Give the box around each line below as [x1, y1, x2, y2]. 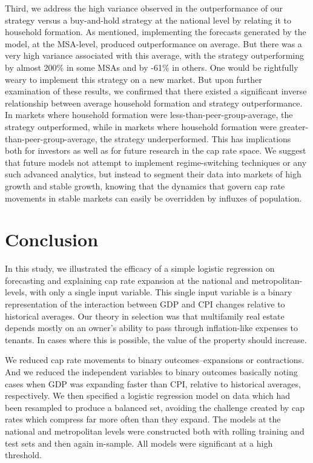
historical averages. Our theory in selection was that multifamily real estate [5, 309, 285, 322]
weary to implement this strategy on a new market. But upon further [5, 73, 262, 85]
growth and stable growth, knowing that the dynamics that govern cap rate [5, 179, 285, 192]
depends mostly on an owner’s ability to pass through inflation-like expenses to [5, 321, 298, 334]
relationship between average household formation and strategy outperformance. [5, 96, 303, 109]
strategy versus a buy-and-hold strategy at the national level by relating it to [5, 13, 291, 26]
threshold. [5, 448, 42, 461]
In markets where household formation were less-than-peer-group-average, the [5, 108, 293, 121]
